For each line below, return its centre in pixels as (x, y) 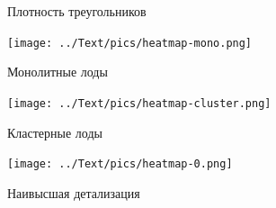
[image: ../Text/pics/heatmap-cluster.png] (139, 103)
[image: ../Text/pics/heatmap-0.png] (120, 164)
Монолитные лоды (58, 72)
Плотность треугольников (77, 11)
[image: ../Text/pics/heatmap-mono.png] (130, 43)
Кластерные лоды (55, 132)
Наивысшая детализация (74, 192)
